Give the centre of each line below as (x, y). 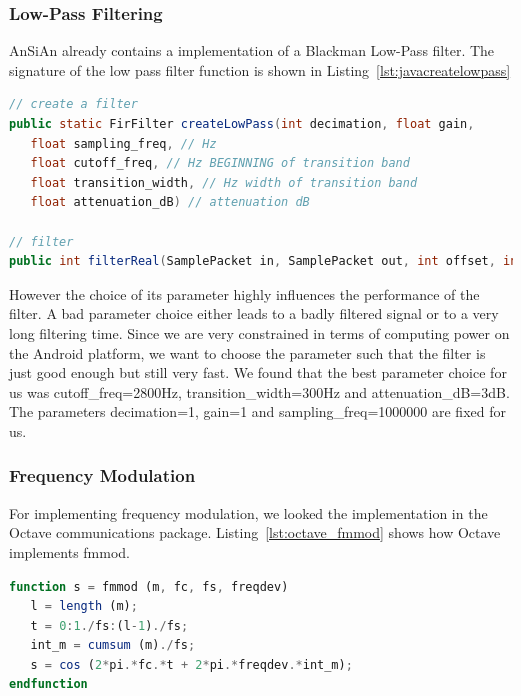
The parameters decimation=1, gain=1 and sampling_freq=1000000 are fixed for (257, 411)
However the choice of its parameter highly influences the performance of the (244, 293)
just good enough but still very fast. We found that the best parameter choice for (258, 372)
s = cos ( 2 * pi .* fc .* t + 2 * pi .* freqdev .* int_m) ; (191, 664)
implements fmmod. (70, 551)
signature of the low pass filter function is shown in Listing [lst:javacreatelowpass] (260, 69)
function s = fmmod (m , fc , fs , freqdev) (149, 586)
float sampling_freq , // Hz (123, 143)
